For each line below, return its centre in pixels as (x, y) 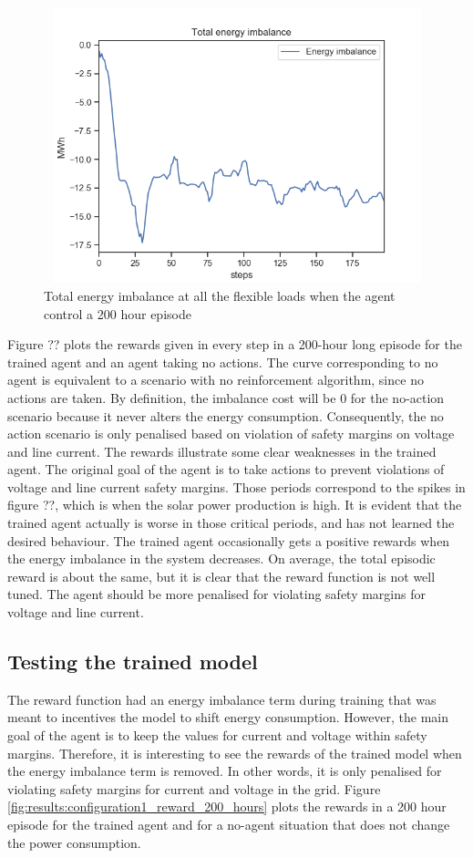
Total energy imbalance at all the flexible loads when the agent (220, 295)
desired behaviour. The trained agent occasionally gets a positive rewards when (229, 540)
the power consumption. (74, 842)
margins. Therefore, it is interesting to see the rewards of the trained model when (235, 753)
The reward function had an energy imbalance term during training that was (222, 699)
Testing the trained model (133, 662)
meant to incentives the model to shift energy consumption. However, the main (228, 717)
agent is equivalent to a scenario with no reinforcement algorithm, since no (216, 380)
